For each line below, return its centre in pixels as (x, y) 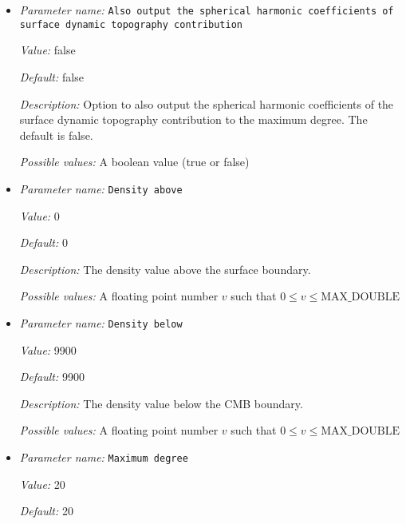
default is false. (56, 135)
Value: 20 (42, 484)
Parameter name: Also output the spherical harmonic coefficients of (207, 10)
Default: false (51, 76)
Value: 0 (39, 215)
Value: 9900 (48, 349)
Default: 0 (43, 242)
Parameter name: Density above (101, 188)
